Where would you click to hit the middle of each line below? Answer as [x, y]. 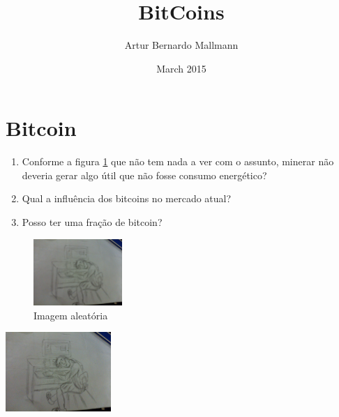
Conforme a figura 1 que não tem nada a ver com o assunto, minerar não [178, 161]
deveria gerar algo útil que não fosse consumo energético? [144, 175]
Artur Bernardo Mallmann [181, 45]
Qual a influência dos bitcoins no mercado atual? [127, 198]
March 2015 [181, 68]
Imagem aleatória [71, 315]
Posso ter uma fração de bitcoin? [92, 222]
